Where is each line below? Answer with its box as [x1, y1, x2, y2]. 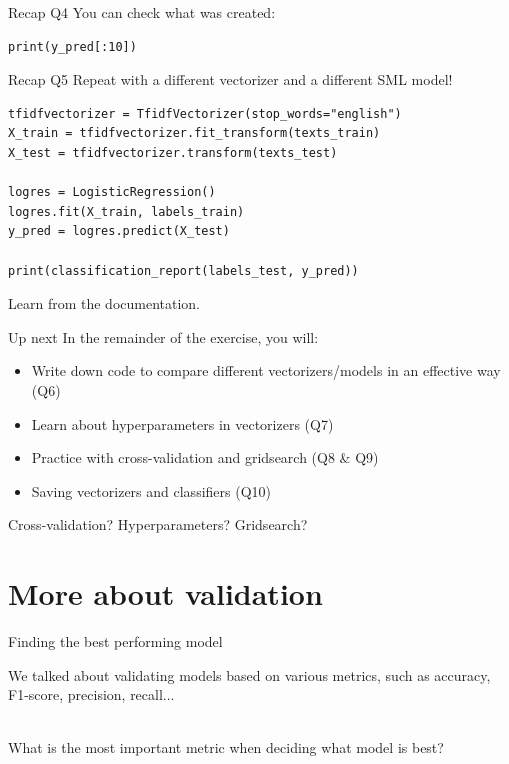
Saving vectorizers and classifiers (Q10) [31, 480, 271, 501]
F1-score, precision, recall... [8, 684, 175, 705]
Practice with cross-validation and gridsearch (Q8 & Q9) [31, 447, 379, 468]
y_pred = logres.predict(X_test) [8, 224, 230, 239]
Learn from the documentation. [8, 293, 201, 314]
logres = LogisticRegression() [8, 185, 216, 200]
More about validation [8, 573, 323, 614]
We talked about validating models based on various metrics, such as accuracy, [8, 664, 491, 685]
